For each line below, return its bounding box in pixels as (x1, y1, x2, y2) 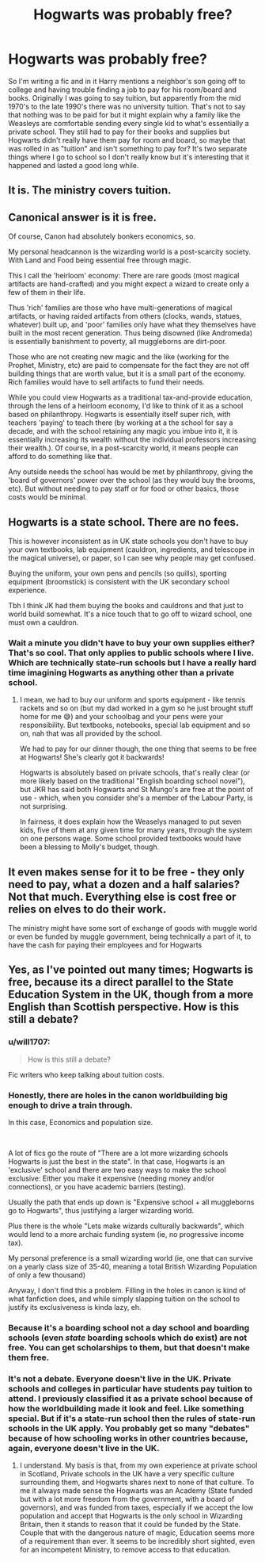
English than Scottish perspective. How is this (8, 1001, 240, 1014)
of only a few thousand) (8, 1270, 86, 1280)
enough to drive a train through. (8, 1100, 133, 1111)
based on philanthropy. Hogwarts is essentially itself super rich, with (8, 410, 231, 419)
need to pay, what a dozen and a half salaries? (8, 878, 240, 891)
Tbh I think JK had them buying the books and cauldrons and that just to (8, 600, 244, 610)
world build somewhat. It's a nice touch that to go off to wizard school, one (8, 609, 252, 618)
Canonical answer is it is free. (8, 210, 157, 224)
